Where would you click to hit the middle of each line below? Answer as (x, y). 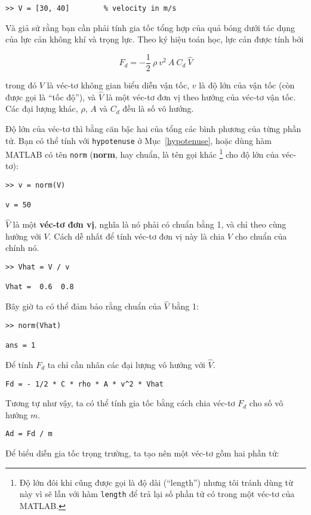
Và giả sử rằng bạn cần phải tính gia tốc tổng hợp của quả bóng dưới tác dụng (150, 27)
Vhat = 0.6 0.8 (40, 287)
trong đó (21, 85)
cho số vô (266, 403)
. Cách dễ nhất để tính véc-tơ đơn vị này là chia (137, 236)
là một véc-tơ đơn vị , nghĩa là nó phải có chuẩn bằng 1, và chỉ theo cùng (150, 224)
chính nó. (22, 248)
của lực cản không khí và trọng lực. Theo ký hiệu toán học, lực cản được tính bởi (155, 39)
